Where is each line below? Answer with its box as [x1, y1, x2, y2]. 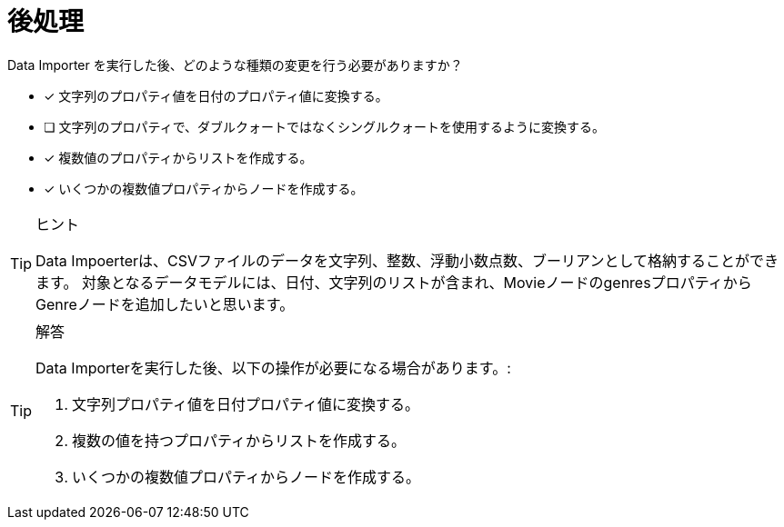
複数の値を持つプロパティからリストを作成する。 [72, 431, 407, 450]
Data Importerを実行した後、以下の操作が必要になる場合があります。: [35, 358, 511, 377]
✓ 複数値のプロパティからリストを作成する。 [44, 149, 313, 165]
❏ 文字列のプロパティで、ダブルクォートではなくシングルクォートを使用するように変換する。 [44, 118, 606, 134]
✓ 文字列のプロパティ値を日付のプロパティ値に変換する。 [44, 87, 388, 104]
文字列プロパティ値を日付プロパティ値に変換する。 [72, 394, 420, 413]
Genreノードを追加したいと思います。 [35, 294, 295, 313]
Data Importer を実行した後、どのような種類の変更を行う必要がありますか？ [7, 56, 463, 73]
